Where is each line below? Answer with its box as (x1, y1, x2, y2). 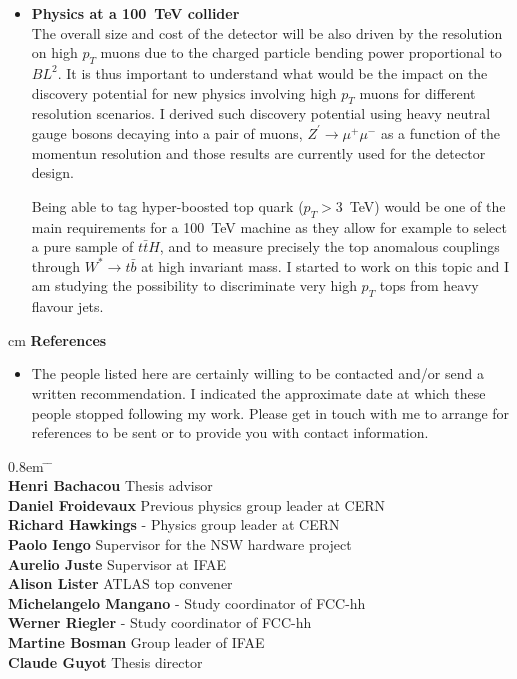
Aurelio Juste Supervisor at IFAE (8, 553, 227, 574)
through (31, 255, 81, 276)
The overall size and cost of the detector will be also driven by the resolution (31, 22, 503, 43)
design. (31, 162, 74, 183)
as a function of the (380, 122, 500, 143)
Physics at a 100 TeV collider (31, 3, 240, 23)
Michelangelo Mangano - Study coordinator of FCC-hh (8, 592, 366, 613)
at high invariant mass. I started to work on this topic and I (141, 255, 510, 276)
